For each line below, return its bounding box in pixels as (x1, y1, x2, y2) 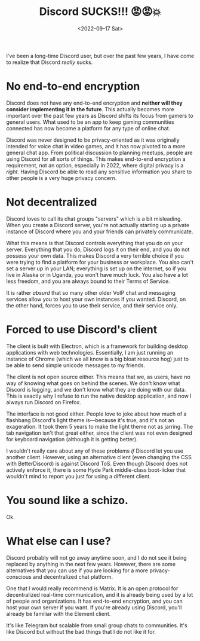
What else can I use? (6, 534, 111, 548)
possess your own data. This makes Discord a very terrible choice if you (6, 252, 184, 259)
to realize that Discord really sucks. (6, 59, 93, 66)
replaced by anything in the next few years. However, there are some (6, 560, 176, 567)
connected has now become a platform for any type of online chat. (6, 124, 171, 132)
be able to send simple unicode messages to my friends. (6, 361, 146, 369)
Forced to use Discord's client (6, 323, 158, 336)
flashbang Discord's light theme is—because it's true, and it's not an (6, 416, 174, 423)
